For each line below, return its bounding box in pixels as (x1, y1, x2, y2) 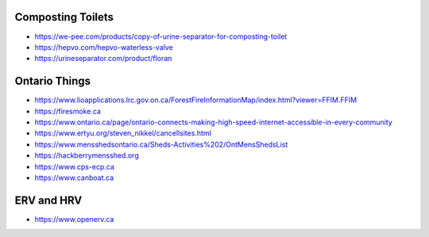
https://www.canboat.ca (34, 173, 114, 182)
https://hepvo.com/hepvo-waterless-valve (34, 42, 174, 52)
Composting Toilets (14, 10, 114, 24)
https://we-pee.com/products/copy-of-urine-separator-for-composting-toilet (34, 32, 288, 41)
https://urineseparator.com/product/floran (34, 54, 172, 63)
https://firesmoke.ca (34, 106, 101, 116)
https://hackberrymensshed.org (34, 151, 139, 160)
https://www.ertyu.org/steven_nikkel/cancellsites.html (34, 128, 212, 138)
